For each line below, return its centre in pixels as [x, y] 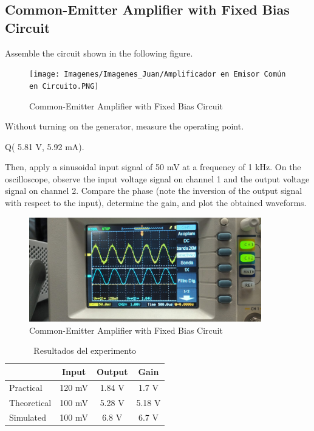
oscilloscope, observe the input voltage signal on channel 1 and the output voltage [157, 178]
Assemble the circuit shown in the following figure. [99, 53]
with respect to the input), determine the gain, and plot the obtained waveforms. [156, 203]
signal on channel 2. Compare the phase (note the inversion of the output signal [154, 191]
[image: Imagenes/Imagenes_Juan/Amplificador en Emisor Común [158, 74]
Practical [26, 387]
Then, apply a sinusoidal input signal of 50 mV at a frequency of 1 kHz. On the [153, 167]
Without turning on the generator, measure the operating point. [125, 126]
